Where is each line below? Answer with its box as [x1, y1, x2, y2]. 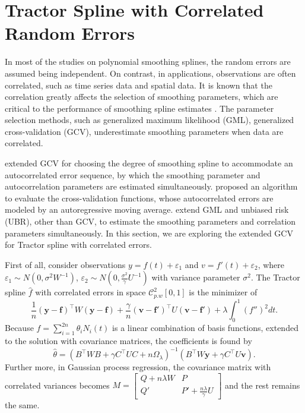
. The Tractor [250, 271, 300, 283]
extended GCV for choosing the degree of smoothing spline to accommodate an [5, 157, 293, 169]
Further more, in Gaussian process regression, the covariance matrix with [5, 361, 271, 373]
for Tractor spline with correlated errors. [5, 238, 152, 251]
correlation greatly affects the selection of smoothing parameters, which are [5, 90, 278, 103]
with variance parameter [151, 271, 240, 283]
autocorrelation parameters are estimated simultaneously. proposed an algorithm [5, 180, 298, 193]
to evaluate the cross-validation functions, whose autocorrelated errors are [5, 191, 274, 204]
